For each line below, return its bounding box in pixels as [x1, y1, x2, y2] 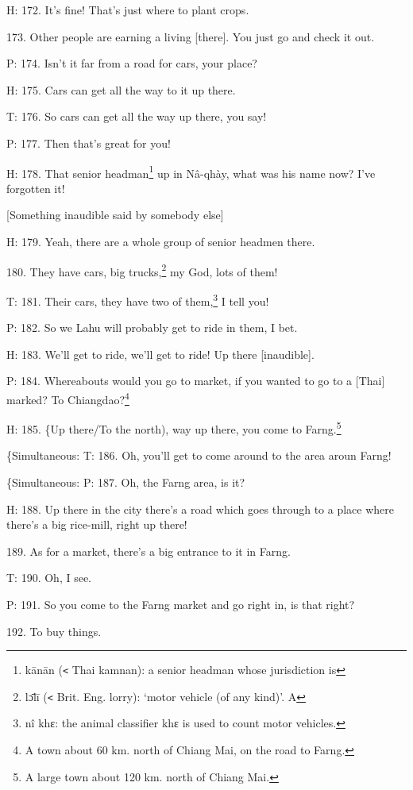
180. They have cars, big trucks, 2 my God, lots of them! [6, 260, 278, 279]
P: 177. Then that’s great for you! [6, 134, 171, 151]
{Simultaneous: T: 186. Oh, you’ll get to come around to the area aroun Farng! [6, 447, 392, 464]
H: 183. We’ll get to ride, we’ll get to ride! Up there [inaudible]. [6, 345, 315, 362]
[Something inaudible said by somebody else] [6, 206, 224, 223]
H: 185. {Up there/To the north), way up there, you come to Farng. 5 [6, 418, 342, 437]
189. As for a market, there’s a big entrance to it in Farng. [6, 542, 291, 559]
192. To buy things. [6, 622, 102, 639]
